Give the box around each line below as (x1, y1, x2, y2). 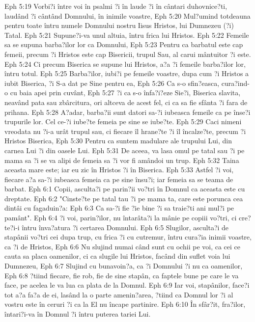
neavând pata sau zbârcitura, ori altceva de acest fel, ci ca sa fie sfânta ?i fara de (4, 97, 248, 107)
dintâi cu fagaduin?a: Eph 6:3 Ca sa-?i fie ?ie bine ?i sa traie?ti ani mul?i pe (4, 203, 234, 213)
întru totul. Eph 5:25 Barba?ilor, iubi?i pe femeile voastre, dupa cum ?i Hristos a (4, 68, 249, 79)
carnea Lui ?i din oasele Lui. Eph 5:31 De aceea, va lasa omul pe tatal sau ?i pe (4, 145, 245, 155)
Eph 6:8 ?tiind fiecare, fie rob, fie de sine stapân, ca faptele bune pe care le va (4, 270, 239, 280)
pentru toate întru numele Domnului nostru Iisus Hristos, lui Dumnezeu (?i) (4, 20, 234, 30)
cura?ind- (221, 78, 250, 88)
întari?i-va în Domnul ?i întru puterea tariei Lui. (4, 309, 151, 319)
